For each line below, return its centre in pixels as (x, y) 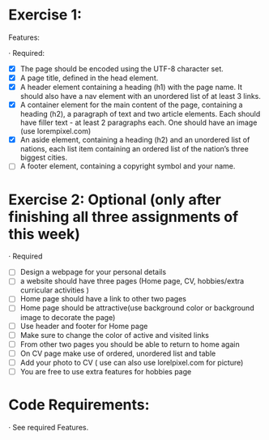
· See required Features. (49, 427)
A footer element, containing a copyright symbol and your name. (128, 166)
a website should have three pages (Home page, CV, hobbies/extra (132, 281)
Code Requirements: (79, 405)
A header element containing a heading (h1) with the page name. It (131, 88)
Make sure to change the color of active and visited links (114, 335)
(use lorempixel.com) (56, 131)
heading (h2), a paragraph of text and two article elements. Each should (140, 114)
